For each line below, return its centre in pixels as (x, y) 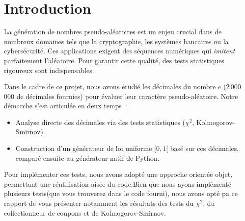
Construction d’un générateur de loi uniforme (84, 148)
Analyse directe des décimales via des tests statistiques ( (100, 122)
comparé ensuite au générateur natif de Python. (87, 158)
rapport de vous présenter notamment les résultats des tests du (99, 203)
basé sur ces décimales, (204, 148)
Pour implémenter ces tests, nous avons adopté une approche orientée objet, (118, 174)
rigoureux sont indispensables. (49, 70)
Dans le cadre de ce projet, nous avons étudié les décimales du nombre (110, 86)
